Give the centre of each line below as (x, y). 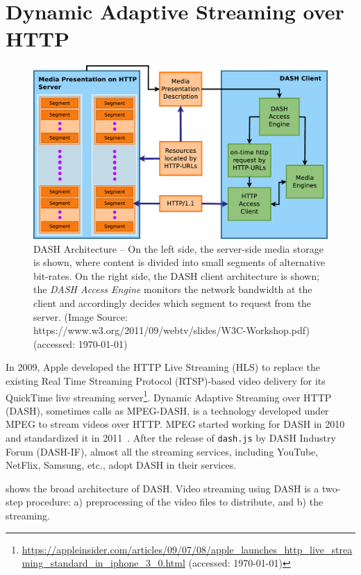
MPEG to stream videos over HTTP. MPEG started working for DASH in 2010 (175, 424)
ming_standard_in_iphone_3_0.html (103, 563)
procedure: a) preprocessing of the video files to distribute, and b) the (175, 502)
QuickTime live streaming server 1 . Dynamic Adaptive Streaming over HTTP (169, 396)
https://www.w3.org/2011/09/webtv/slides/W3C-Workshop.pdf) (171, 330)
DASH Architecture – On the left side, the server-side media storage (178, 248)
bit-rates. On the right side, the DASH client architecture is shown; (177, 275)
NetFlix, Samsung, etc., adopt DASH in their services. (121, 465)
